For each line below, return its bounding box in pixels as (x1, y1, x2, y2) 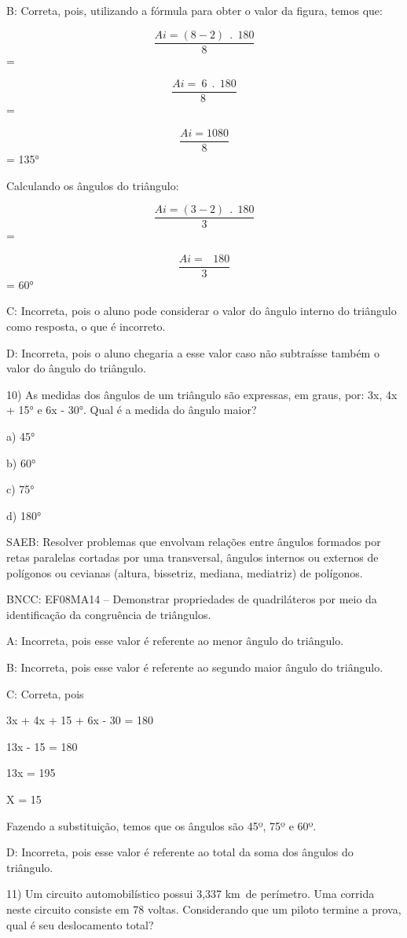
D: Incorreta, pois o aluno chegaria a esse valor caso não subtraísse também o (6, 344, 379, 361)
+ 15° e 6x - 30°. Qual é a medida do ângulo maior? (6, 401, 257, 418)
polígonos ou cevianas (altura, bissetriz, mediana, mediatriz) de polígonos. (6, 564, 363, 581)
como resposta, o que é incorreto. (6, 318, 166, 335)
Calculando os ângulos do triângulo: (6, 177, 179, 193)
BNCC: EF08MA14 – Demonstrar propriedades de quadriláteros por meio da (6, 591, 377, 607)
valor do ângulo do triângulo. (6, 360, 146, 376)
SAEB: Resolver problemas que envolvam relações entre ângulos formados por (6, 533, 381, 550)
